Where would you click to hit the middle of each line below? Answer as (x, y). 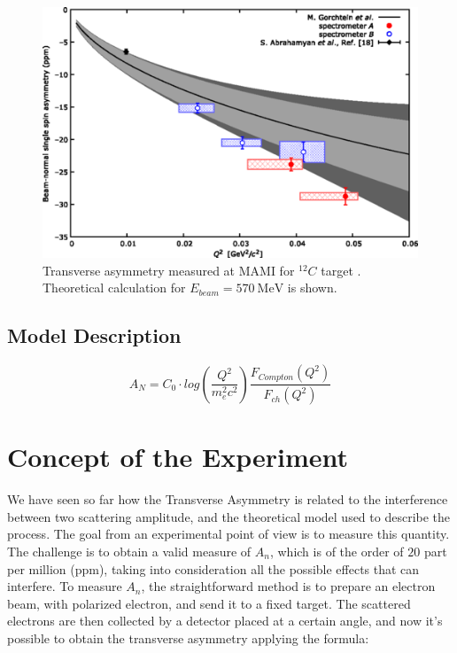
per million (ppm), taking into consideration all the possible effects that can (213, 568)
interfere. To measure (65, 586)
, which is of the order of (337, 551)
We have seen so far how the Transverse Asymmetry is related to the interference (228, 499)
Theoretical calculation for (114, 288)
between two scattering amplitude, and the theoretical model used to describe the (229, 516)
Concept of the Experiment (178, 457)
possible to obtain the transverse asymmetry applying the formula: (188, 637)
